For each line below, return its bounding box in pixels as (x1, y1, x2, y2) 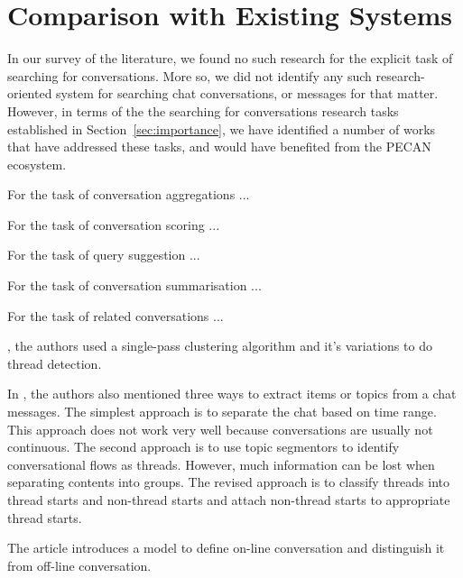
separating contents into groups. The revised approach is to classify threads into (7, 472, 450, 491)
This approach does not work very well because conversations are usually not (7, 419, 433, 438)
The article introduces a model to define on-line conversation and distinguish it (7, 538, 445, 557)
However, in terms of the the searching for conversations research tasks (7, 101, 399, 120)
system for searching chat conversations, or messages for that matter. (56, 84, 439, 103)
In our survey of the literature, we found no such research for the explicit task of (7, 49, 453, 68)
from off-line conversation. (7, 555, 152, 574)
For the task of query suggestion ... (7, 245, 200, 264)
